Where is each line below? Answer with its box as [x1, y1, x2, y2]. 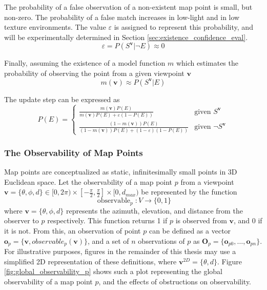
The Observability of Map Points [4, 146, 143, 159]
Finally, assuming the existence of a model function [4, 57, 166, 68]
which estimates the [176, 57, 238, 68]
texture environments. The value [4, 22, 106, 32]
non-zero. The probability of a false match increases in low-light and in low [4, 11, 240, 22]
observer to [4, 215, 39, 226]
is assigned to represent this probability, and [114, 22, 253, 32]
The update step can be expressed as [4, 93, 120, 104]
